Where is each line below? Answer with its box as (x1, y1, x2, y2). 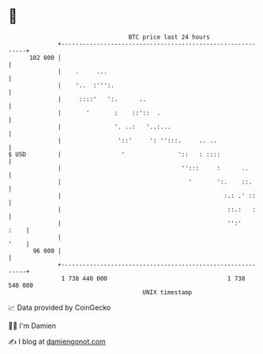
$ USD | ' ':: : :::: (8, 150, 221, 158)
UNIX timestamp (142, 288, 193, 296)
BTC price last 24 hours (128, 33, 211, 41)
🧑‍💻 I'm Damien (8, 321, 57, 330)
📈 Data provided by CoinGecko (8, 303, 111, 312)
